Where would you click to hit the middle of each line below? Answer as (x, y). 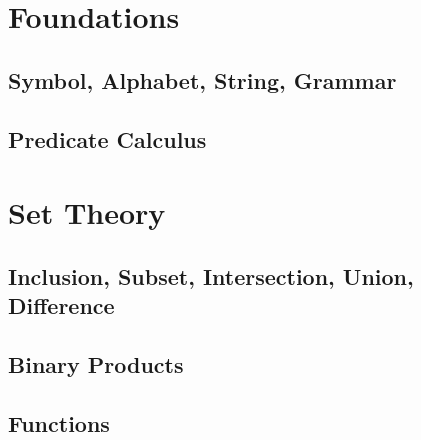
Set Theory (87, 212)
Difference (61, 305)
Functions (59, 422)
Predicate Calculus (107, 138)
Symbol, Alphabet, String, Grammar (202, 79)
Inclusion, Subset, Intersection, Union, (211, 275)
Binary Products (96, 363)
